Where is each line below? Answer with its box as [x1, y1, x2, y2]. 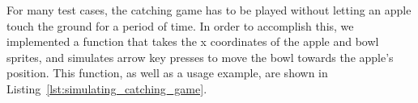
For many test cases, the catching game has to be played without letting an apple [6, 2, 412, 18]
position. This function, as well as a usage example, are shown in [6, 64, 328, 81]
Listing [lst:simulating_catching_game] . [6, 80, 207, 97]
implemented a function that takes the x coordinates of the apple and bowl [6, 33, 379, 50]
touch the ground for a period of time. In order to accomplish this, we [6, 17, 354, 34]
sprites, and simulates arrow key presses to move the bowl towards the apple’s [6, 48, 394, 65]
